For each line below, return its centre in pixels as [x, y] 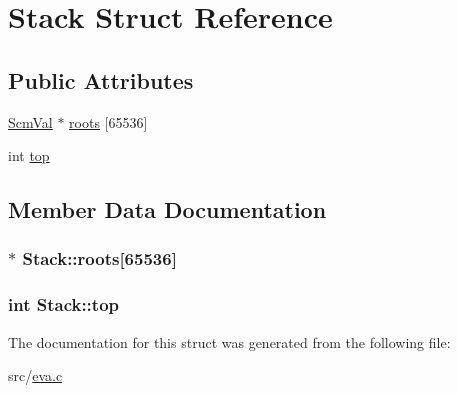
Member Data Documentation [167, 209]
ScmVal [30, 121]
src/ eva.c [35, 375]
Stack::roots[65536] [99, 258]
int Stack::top [64, 304]
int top [29, 155]
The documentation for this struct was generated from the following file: [229, 341]
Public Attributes [101, 79]
